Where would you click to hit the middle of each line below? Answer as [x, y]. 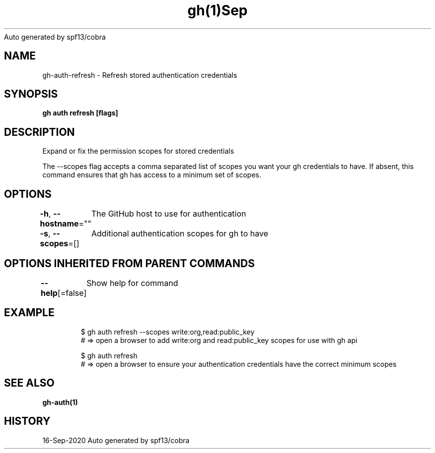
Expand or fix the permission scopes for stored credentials [138, 151]
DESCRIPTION [39, 132]
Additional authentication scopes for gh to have [180, 234]
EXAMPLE [29, 313]
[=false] [72, 293]
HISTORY [27, 421]
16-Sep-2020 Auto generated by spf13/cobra [116, 440]
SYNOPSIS [31, 94]
